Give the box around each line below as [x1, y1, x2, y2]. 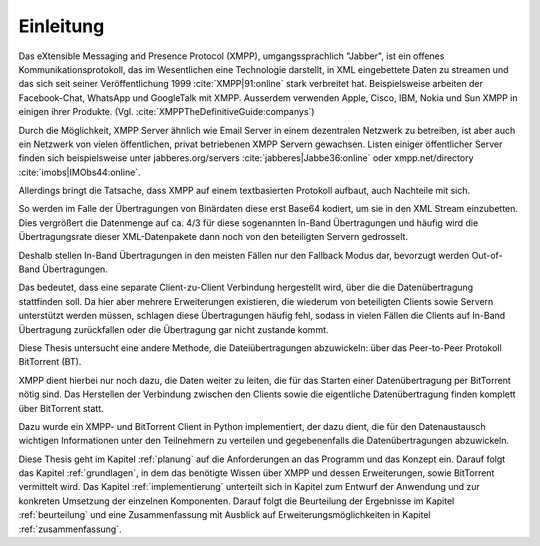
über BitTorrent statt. [18, 402, 104, 414]
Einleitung [18, 15, 105, 37]
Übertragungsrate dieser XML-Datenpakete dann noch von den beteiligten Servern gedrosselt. [18, 231, 409, 243]
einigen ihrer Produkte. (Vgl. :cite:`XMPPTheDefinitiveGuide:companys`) [18, 106, 315, 118]
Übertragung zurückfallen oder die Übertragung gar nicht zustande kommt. [18, 323, 329, 335]
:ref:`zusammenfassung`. [18, 523, 122, 535]
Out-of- [471, 249, 504, 261]
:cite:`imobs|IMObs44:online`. [18, 166, 141, 178]
